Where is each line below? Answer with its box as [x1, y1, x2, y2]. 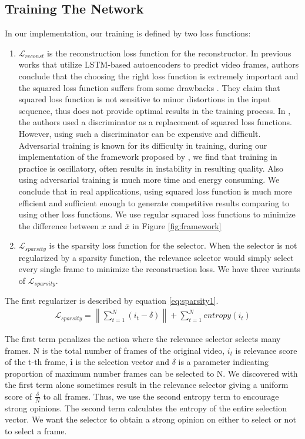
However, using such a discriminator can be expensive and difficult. [18, 127, 261, 139]
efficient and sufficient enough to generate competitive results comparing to [18, 196, 290, 209]
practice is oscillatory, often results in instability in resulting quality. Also [18, 162, 284, 174]
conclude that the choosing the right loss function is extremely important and [18, 69, 299, 82]
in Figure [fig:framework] [132, 219, 222, 232]
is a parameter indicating [178, 356, 269, 368]
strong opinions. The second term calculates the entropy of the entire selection [5, 401, 287, 414]
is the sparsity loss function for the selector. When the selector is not [49, 239, 297, 252]
